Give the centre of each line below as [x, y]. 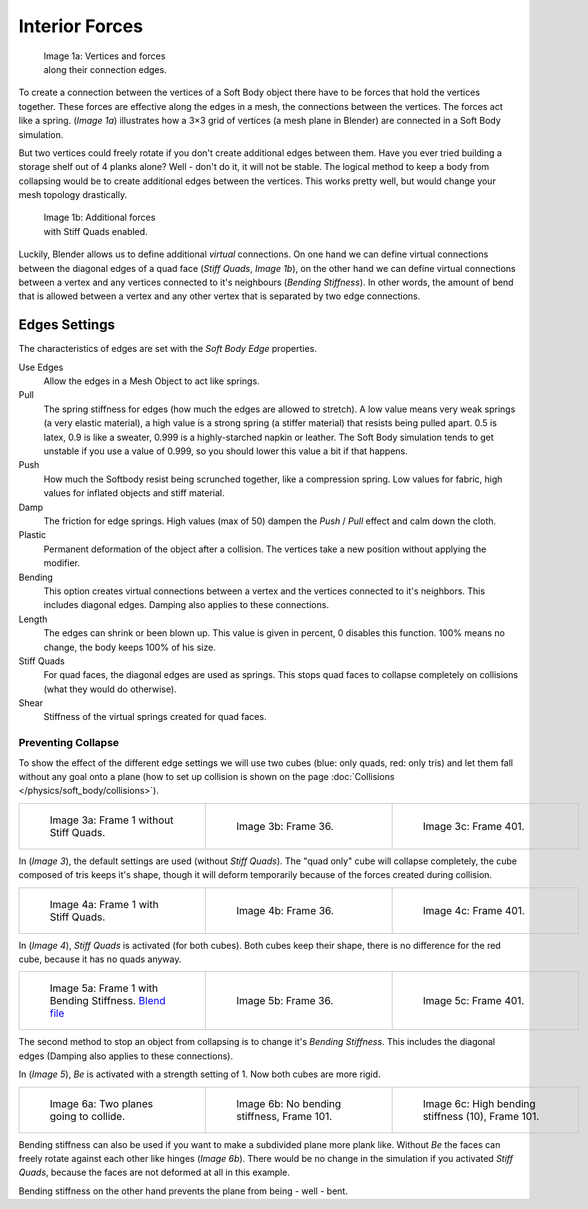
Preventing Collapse [69, 743]
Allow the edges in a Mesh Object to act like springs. [151, 381]
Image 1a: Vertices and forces [104, 56]
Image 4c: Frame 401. [473, 910]
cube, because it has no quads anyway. [100, 959]
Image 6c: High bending [479, 1103]
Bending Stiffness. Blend [107, 1001]
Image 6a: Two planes [101, 1103]
